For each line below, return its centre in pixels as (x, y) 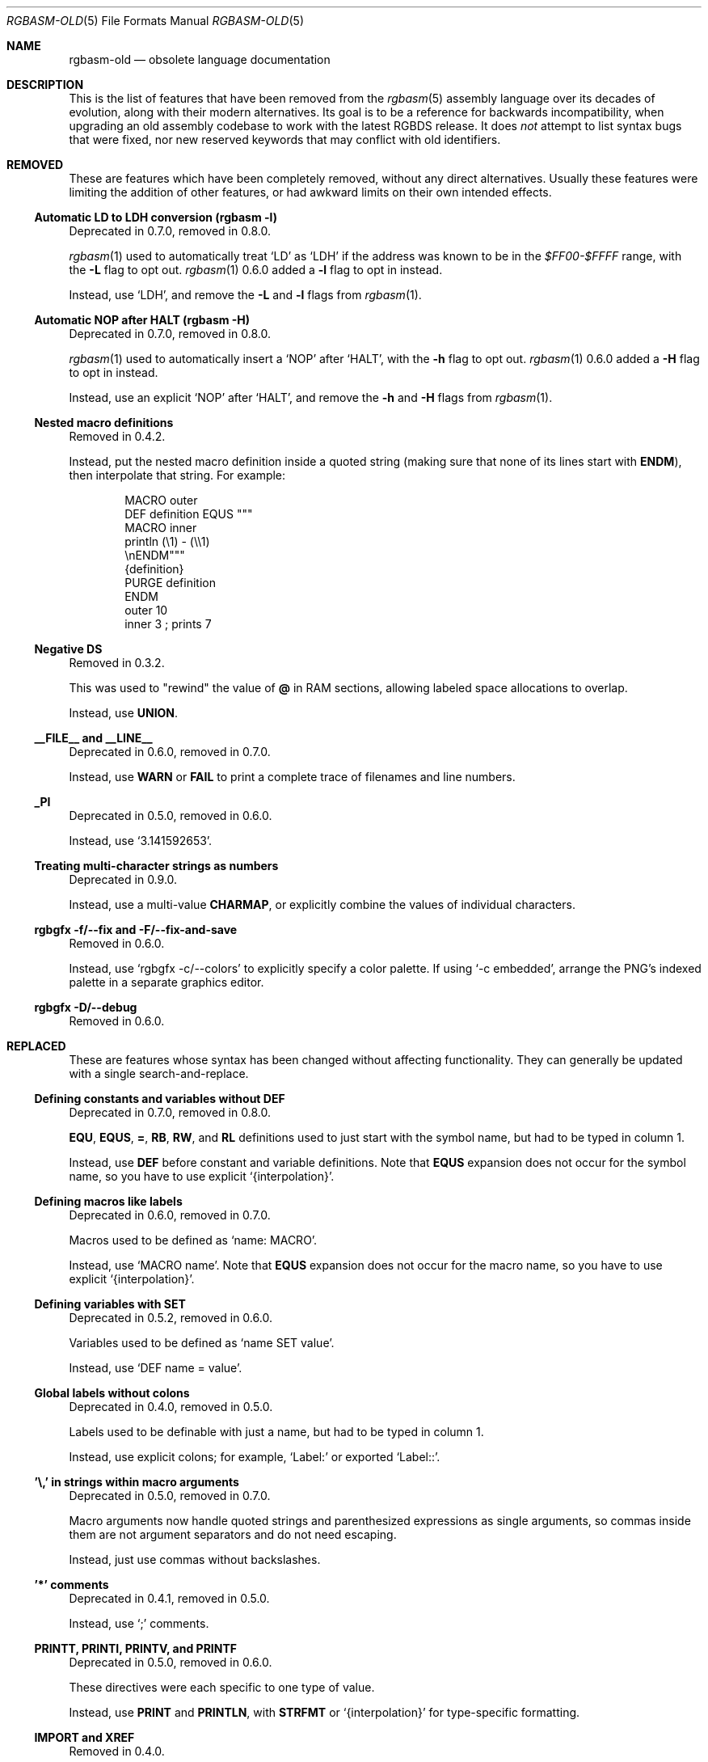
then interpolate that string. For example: (177, 475)
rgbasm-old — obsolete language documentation (200, 59)
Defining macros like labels (108, 1201)
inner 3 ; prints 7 (168, 624)
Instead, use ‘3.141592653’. (141, 841)
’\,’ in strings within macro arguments (137, 1482)
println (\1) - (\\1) (167, 541)
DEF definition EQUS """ (189, 514)
